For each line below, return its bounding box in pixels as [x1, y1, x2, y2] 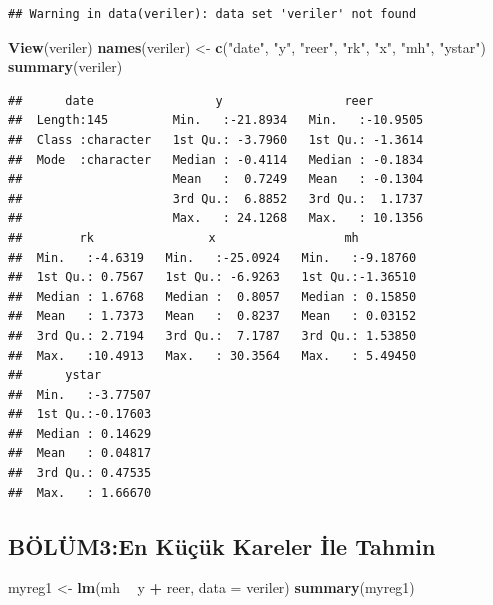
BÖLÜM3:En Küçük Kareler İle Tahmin [8, 530, 436, 561]
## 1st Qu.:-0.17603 [8, 407, 152, 422]
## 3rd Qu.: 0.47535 [8, 466, 152, 481]
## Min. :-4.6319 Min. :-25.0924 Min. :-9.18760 [8, 250, 417, 265]
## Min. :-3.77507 [8, 387, 152, 402]
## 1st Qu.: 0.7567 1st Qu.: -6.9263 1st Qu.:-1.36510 [8, 270, 417, 285]
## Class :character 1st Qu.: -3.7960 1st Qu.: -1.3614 [8, 132, 424, 147]
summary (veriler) [8, 56, 123, 77]
